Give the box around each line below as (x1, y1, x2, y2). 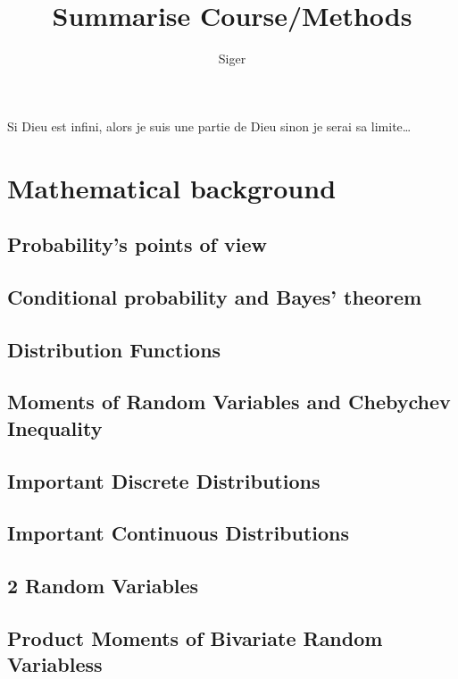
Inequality (7, 414, 103, 441)
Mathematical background (7, 169, 337, 205)
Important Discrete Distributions (7, 466, 321, 494)
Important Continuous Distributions (7, 519, 350, 547)
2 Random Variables (7, 572, 199, 599)
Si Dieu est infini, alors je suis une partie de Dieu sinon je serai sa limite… (7, 116, 412, 135)
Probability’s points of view (7, 231, 267, 258)
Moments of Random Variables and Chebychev (7, 388, 451, 415)
